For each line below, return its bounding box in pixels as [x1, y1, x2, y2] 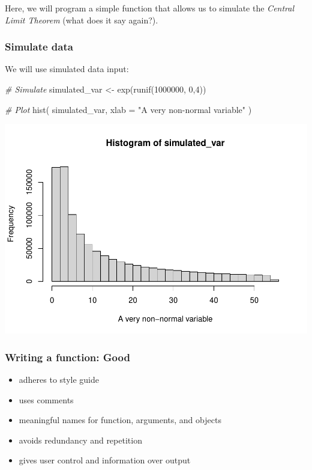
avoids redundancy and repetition [19, 433, 142, 446]
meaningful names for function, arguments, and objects [19, 414, 221, 426]
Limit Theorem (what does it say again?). [5, 13, 158, 26]
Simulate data [5, 39, 73, 54]
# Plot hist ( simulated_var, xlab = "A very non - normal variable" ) [5, 103, 252, 115]
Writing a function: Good [5, 349, 130, 364]
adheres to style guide [19, 373, 99, 385]
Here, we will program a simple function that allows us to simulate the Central [5, 2, 295, 14]
